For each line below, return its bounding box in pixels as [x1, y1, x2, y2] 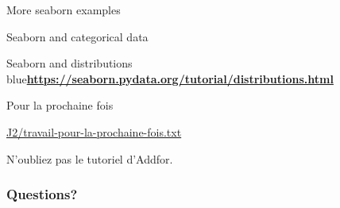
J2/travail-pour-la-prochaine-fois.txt [6, 123, 182, 140]
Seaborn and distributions [6, 55, 133, 71]
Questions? [6, 184, 78, 204]
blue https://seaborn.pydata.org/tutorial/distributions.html [6, 70, 334, 87]
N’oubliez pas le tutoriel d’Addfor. [6, 150, 173, 167]
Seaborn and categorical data [6, 28, 149, 44]
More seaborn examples [6, 2, 121, 17]
